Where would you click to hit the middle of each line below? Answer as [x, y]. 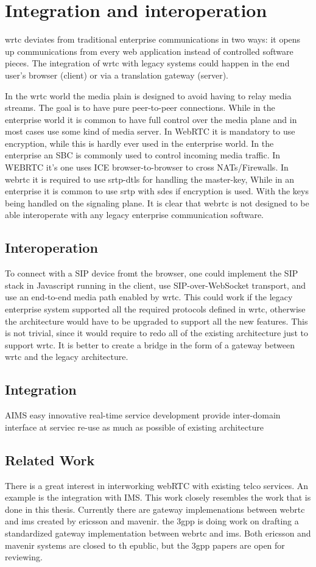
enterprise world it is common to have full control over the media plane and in [151, 119]
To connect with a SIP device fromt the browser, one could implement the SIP [152, 273]
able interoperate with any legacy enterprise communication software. [134, 215]
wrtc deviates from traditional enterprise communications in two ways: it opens [153, 39]
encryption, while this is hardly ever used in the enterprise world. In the [139, 143]
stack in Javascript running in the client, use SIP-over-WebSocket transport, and [156, 285]
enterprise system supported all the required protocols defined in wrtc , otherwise [155, 309]
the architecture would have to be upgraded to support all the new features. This [156, 321]
